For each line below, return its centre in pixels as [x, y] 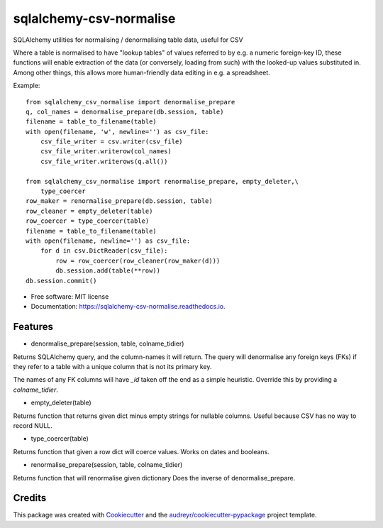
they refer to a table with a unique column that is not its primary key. [112, 367]
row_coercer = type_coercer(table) [88, 221]
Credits [30, 498]
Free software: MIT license [70, 296]
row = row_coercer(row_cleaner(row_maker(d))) [138, 260]
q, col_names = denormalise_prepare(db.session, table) [125, 111]
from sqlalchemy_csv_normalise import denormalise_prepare [131, 102]
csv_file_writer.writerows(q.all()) [104, 161]
